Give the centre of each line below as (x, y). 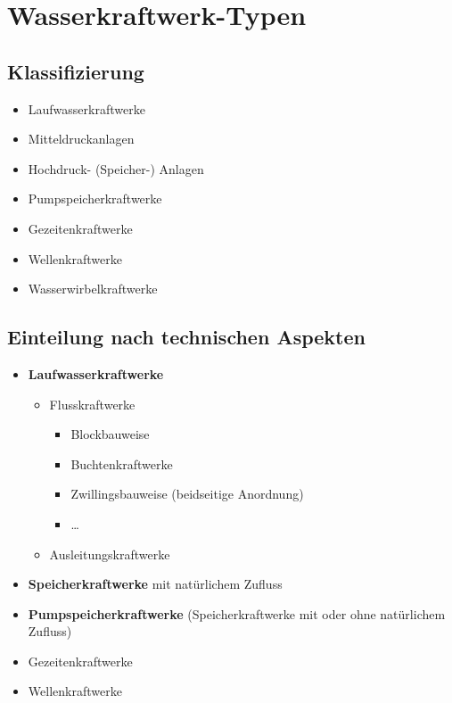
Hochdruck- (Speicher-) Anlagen (116, 168)
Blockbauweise (110, 434)
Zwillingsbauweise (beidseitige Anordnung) (187, 494)
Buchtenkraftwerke (122, 463)
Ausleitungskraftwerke (110, 554)
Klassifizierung (76, 71)
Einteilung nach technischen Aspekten (186, 337)
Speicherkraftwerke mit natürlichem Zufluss (155, 584)
